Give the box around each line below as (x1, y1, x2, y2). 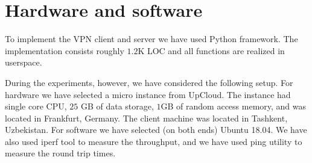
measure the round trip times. (5, 147, 116, 159)
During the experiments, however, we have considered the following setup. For (5, 76, 293, 88)
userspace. (5, 56, 42, 69)
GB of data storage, (80, 100, 154, 112)
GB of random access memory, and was (161, 100, 307, 112)
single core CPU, (5, 100, 67, 112)
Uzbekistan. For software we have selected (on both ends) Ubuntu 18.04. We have (5, 123, 307, 136)
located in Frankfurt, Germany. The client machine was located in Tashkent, (5, 111, 288, 124)
